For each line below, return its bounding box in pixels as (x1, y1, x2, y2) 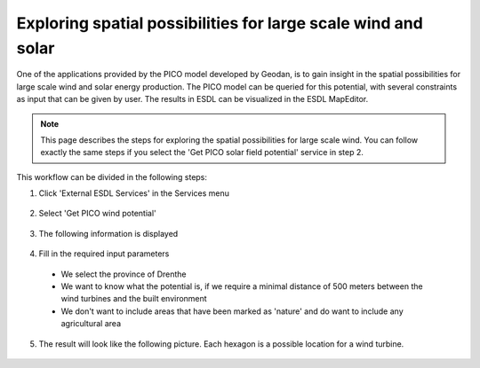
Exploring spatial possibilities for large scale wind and (16, 13, 424, 33)
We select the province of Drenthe (60, 269, 187, 279)
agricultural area (60, 318, 122, 329)
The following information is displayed (38, 228, 179, 239)
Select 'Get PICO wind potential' (38, 208, 156, 219)
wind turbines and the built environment (60, 294, 208, 304)
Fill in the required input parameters (38, 248, 170, 259)
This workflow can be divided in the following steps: (16, 171, 208, 182)
